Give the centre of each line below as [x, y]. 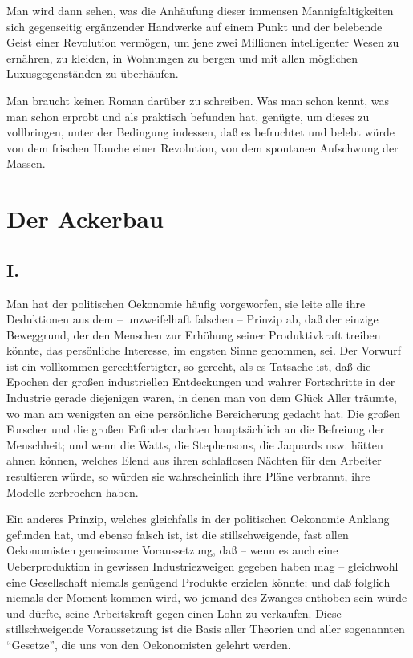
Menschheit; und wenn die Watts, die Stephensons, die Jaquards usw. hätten [195, 444]
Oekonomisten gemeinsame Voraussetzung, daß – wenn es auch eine [172, 550]
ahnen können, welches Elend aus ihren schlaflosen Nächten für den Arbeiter [194, 460]
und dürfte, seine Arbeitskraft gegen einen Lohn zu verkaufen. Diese [174, 613]
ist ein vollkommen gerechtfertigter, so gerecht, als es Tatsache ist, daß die [189, 366]
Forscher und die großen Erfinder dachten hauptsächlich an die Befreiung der [196, 429]
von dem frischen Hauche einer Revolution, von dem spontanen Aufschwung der [202, 147]
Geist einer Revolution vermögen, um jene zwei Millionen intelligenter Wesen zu [203, 42]
